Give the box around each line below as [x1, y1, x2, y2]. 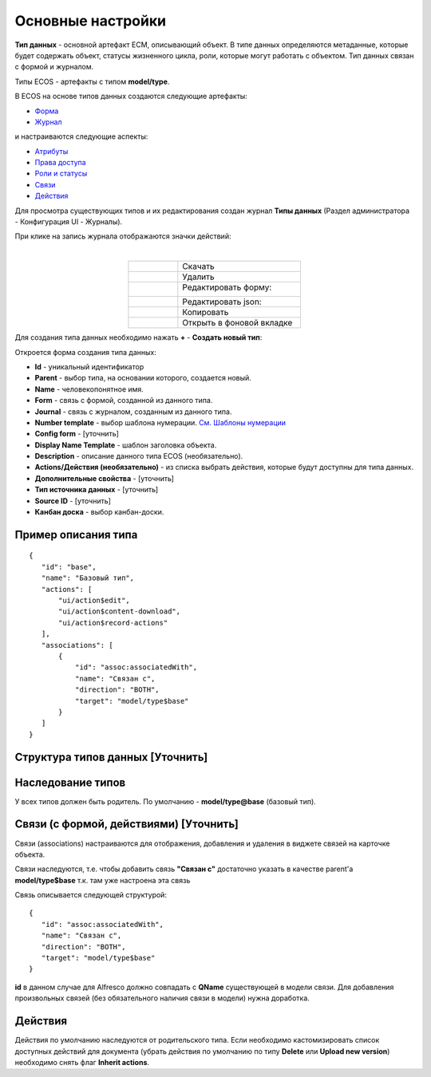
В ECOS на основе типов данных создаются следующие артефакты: [14, 92, 247, 101]
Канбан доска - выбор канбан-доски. [34, 507, 164, 517]
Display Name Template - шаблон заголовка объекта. [34, 440, 217, 450]
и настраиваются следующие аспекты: [14, 132, 148, 141]
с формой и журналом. [14, 62, 94, 72]
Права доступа [34, 158, 87, 168]
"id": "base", [41, 562, 97, 571]
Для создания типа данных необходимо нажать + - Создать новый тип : [14, 333, 263, 342]
